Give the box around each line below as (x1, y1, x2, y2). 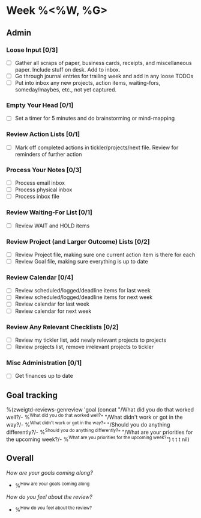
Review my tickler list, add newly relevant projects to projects (14, 336, 167, 344)
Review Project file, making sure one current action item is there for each (14, 251, 196, 258)
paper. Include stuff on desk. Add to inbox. (14, 66, 121, 73)
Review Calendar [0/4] (6, 273, 74, 282)
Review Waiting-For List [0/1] (6, 208, 93, 217)
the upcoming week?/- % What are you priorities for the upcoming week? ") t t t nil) (6, 434, 190, 443)
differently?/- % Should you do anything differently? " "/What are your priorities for (6, 427, 193, 436)
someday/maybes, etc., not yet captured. (14, 86, 117, 93)
